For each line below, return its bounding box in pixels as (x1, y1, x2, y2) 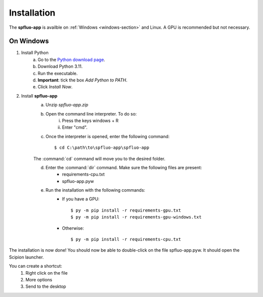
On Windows (9, 37, 49, 45)
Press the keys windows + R (62, 118, 119, 123)
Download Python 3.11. (38, 63, 83, 69)
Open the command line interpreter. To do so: (45, 111, 137, 117)
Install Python (21, 50, 49, 56)
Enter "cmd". (62, 124, 88, 130)
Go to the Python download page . (38, 57, 106, 62)
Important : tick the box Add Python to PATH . (38, 77, 128, 83)
